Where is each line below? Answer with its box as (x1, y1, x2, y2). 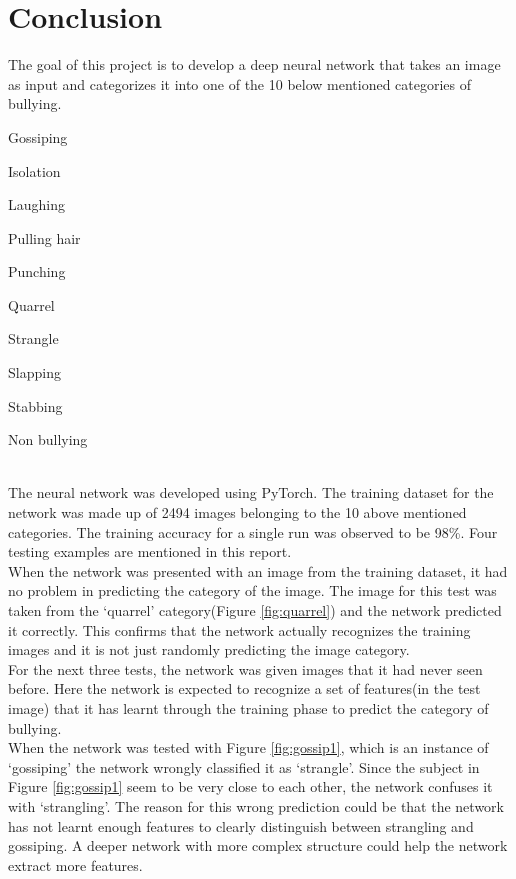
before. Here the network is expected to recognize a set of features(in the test (8, 678, 481, 699)
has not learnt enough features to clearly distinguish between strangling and (8, 815, 474, 836)
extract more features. (8, 854, 143, 875)
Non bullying (8, 429, 88, 450)
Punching (8, 261, 66, 282)
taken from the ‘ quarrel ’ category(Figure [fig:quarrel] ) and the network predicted (8, 600, 502, 620)
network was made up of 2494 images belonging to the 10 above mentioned (8, 502, 467, 523)
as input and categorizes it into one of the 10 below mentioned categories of (8, 73, 472, 94)
